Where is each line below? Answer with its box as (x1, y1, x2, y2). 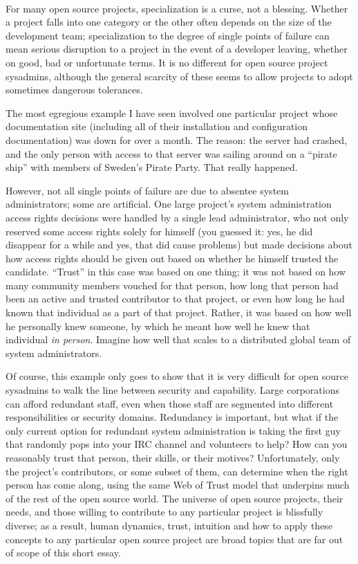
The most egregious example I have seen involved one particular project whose (6, 105, 338, 120)
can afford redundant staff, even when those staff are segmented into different (6, 396, 334, 410)
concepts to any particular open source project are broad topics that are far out (6, 531, 343, 546)
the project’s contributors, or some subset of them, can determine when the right (6, 464, 348, 478)
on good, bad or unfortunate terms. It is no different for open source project (6, 55, 328, 69)
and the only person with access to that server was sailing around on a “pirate (6, 146, 337, 161)
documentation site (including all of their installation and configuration (6, 119, 308, 134)
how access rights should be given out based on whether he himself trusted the (6, 251, 339, 265)
